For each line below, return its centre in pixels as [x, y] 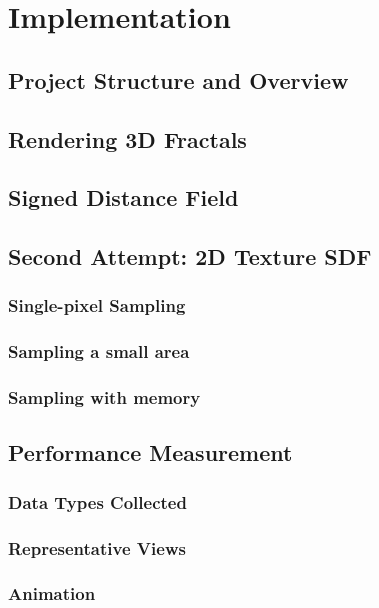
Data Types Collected [97, 501]
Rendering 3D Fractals [127, 138]
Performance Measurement [150, 452]
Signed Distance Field [123, 197]
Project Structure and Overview [178, 79]
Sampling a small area [99, 351]
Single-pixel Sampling [97, 305]
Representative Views [97, 547]
